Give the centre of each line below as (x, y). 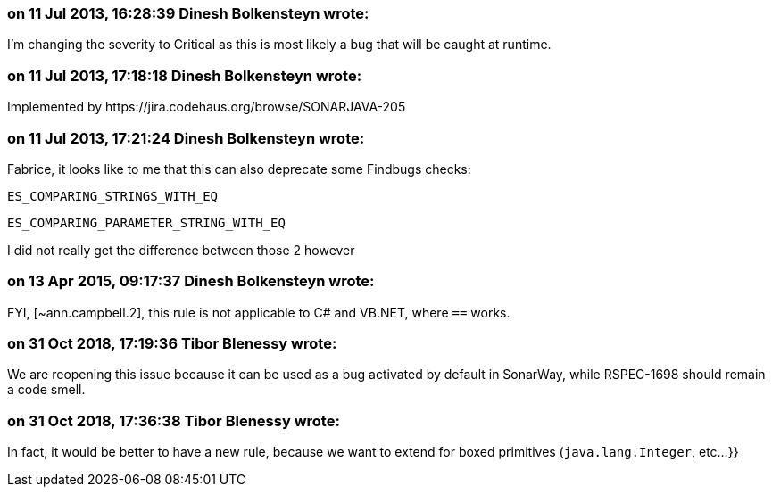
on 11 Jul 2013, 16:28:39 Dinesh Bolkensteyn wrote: (188, 13)
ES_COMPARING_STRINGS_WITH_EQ (113, 196)
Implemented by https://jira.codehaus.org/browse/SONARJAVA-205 (207, 107)
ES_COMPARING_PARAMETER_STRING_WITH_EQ (146, 222)
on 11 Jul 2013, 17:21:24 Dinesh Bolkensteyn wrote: (186, 138)
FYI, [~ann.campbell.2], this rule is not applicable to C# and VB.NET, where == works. (259, 312)
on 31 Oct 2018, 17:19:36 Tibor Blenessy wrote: (172, 343)
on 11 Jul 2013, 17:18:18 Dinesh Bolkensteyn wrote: (185, 75)
